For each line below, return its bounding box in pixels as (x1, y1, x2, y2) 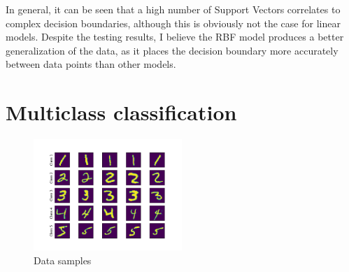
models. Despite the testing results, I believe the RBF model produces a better (6, 29, 344, 44)
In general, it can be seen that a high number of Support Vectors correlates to (6, 2, 341, 16)
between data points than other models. (6, 57, 176, 71)
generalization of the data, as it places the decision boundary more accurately (6, 43, 339, 57)
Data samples (34, 252, 92, 267)
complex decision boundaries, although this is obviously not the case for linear (6, 15, 341, 30)
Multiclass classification (6, 98, 237, 127)
